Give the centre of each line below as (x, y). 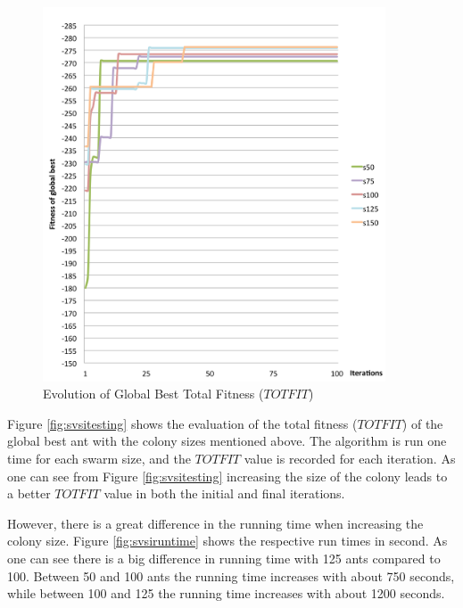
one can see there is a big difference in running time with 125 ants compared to (224, 558)
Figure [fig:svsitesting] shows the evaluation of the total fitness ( (182, 423)
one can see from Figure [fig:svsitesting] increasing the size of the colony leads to (227, 476)
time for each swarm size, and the (99, 459)
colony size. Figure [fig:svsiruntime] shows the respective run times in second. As (227, 541)
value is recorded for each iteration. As (350, 459)
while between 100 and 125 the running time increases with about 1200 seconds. (226, 593)
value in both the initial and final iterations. (224, 493)
